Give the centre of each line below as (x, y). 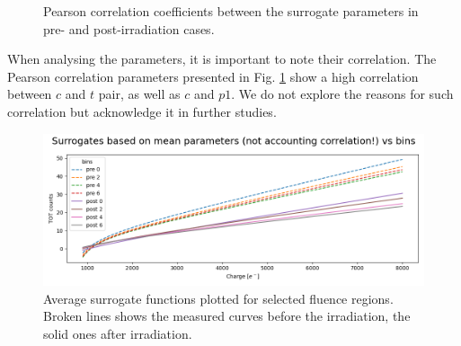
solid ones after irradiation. (118, 333)
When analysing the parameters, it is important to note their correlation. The (222, 59)
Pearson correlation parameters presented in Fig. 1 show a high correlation (213, 76)
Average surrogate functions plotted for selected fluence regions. (218, 298)
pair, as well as (139, 94)
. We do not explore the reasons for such (342, 94)
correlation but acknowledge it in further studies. (142, 111)
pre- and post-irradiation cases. (129, 28)
